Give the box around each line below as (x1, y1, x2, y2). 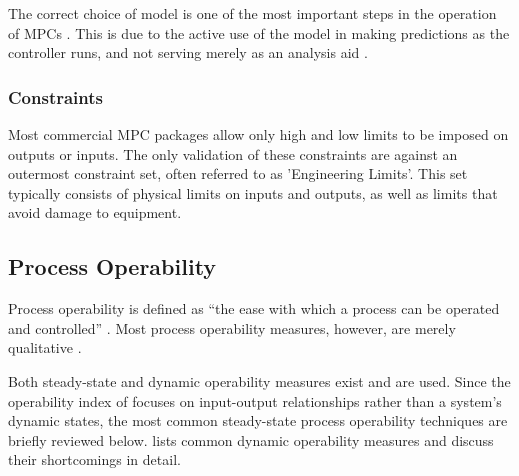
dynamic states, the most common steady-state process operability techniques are (8, 410, 508, 431)
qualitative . (8, 337, 82, 358)
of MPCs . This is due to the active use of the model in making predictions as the (8, 22, 510, 43)
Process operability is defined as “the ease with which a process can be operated (8, 298, 500, 319)
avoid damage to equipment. (8, 202, 182, 223)
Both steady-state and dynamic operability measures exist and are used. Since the (8, 370, 511, 391)
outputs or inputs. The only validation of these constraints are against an (8, 143, 458, 164)
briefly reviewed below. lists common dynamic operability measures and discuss (8, 429, 494, 450)
